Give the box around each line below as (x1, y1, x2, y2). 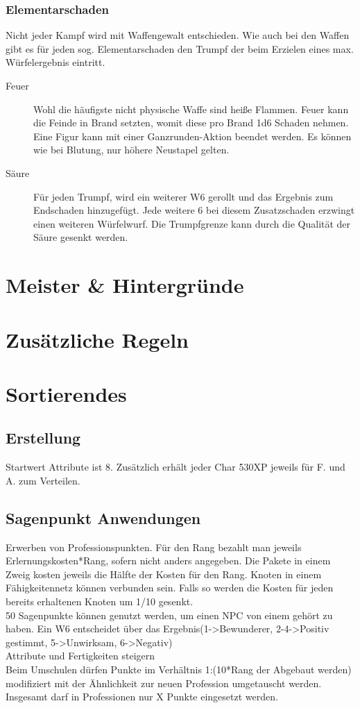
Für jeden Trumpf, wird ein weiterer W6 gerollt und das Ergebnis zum (33, 189, 334, 203)
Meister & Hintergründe (6, 271, 244, 299)
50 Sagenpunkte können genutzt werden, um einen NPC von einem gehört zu (6, 607, 333, 622)
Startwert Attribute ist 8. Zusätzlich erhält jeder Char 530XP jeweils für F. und (6, 460, 345, 474)
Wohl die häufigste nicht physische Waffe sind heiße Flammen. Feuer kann (33, 101, 349, 116)
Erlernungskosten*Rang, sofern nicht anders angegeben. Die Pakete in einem (6, 553, 331, 568)
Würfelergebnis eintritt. (6, 55, 105, 69)
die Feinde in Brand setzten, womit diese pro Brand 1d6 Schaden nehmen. (33, 115, 349, 130)
